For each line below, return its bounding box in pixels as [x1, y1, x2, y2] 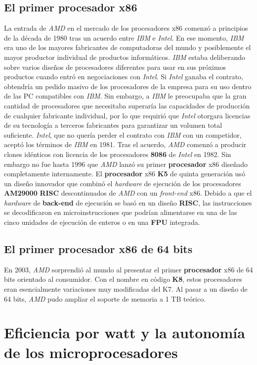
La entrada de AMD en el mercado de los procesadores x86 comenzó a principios [4, 23, 248, 33]
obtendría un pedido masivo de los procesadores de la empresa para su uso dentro [4, 81, 252, 91]
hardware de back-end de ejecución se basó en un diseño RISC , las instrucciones [4, 197, 252, 208]
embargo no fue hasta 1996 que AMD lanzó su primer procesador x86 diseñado [4, 158, 248, 169]
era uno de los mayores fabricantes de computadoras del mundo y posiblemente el [4, 42, 251, 52]
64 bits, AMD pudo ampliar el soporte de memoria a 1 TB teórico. [4, 293, 206, 304]
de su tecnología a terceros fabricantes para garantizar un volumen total [4, 120, 222, 130]
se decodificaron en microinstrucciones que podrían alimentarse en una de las [4, 207, 237, 217]
